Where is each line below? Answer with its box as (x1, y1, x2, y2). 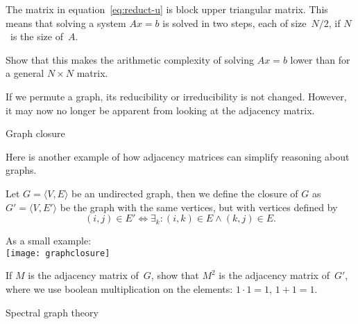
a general (6, 66, 44, 80)
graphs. (6, 163, 37, 177)
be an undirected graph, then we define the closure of (71, 186, 298, 200)
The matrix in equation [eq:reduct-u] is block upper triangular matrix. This (6, 2, 328, 16)
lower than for (290, 52, 350, 66)
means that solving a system (6, 15, 126, 30)
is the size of (10, 29, 63, 44)
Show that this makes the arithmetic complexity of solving (6, 52, 255, 66)
